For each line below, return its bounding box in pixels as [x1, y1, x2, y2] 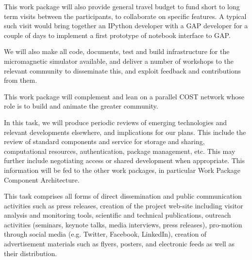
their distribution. [4, 248, 57, 258]
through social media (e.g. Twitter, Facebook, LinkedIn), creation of [4, 229, 207, 239]
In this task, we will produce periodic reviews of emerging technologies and [4, 117, 227, 127]
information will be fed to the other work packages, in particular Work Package [4, 165, 241, 175]
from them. [4, 75, 37, 85]
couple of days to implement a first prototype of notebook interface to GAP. [4, 30, 231, 40]
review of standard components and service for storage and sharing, [4, 136, 205, 147]
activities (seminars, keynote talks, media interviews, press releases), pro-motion [4, 219, 242, 229]
